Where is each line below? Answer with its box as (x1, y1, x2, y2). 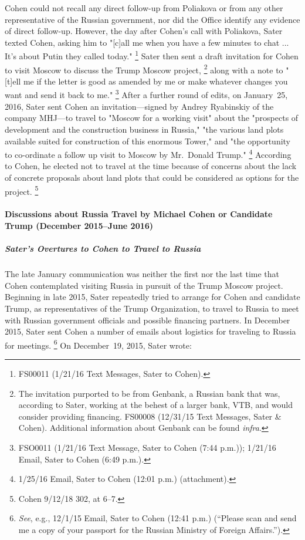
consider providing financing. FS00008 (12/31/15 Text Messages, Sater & (18, 410, 282, 422)
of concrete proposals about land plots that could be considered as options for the (5, 171, 299, 183)
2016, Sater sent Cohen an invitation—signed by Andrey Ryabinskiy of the (5, 100, 274, 112)
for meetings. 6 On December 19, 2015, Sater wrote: (5, 337, 192, 351)
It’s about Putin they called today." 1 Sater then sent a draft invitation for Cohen (5, 48, 299, 62)
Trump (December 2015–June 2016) (5, 219, 154, 231)
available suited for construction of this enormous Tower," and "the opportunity (5, 134, 291, 147)
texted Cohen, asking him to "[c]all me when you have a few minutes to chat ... (5, 36, 289, 48)
